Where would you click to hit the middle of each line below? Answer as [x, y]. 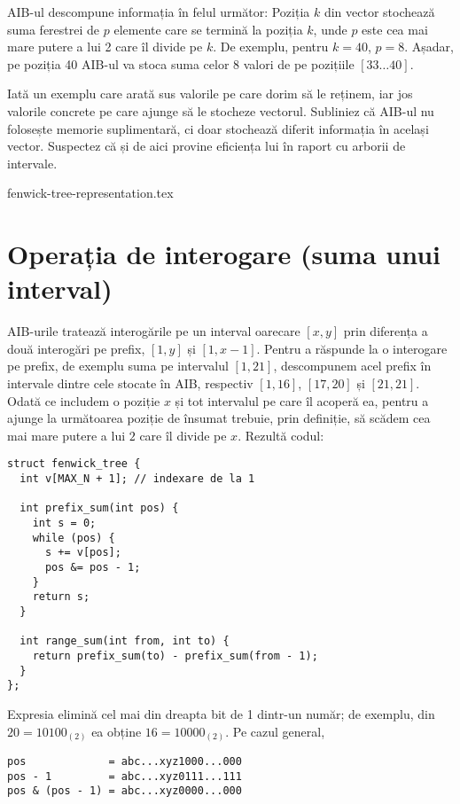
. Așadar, [429, 47]
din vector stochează [379, 12]
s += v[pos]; [83, 553]
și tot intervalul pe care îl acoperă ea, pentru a [302, 400]
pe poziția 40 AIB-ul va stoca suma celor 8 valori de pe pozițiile [181, 63]
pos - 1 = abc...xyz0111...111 [125, 776]
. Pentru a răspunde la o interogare [352, 348]
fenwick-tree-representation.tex [90, 193]
